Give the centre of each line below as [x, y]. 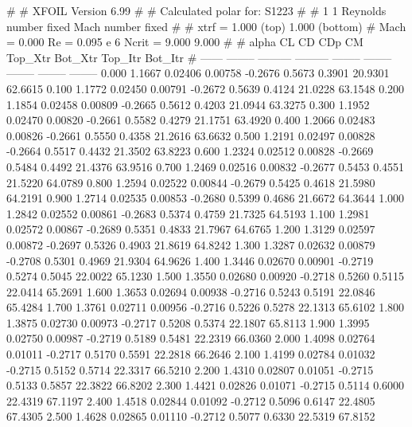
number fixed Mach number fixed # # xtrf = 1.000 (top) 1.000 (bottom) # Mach [206, 26]
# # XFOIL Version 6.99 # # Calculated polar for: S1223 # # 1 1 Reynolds [196, 10]
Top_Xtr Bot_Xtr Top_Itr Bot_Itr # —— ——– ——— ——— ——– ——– [199, 57]
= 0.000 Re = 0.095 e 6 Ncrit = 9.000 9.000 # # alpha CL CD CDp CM [185, 42]
